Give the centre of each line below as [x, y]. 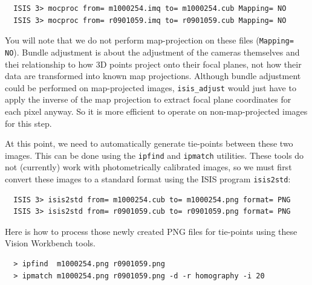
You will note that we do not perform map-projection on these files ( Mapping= [149, 40]
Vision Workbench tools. [50, 243]
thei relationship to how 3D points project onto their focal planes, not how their [153, 64]
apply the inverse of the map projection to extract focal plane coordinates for [148, 99]
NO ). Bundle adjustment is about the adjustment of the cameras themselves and [152, 52]
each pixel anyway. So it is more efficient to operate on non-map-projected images [156, 111]
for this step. [28, 123]
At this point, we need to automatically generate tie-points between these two [149, 143]
